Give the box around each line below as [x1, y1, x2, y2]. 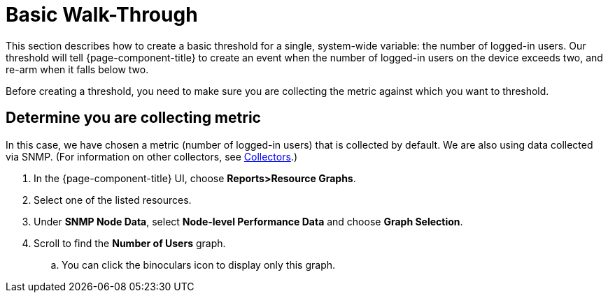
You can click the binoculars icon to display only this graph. [62, 258, 336, 271]
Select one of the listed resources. [34, 193, 192, 206]
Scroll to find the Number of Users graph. [34, 237, 226, 249]
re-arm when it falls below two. [6, 63, 149, 75]
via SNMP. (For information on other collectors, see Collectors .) [6, 150, 297, 163]
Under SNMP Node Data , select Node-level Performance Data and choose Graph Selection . [34, 215, 463, 228]
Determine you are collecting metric [6, 109, 261, 127]
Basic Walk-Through [6, 3, 198, 27]
